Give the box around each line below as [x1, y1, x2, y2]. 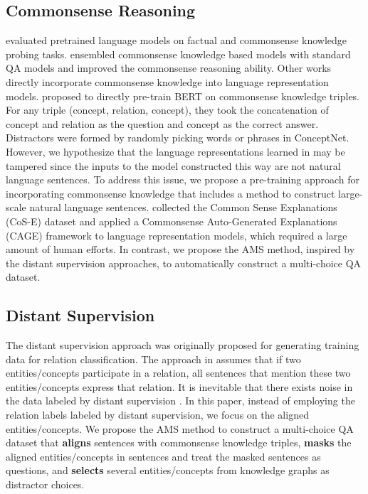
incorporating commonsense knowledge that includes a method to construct [6, 186, 335, 200]
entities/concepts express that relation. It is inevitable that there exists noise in [6, 379, 353, 394]
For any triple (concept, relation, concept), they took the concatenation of [6, 102, 329, 117]
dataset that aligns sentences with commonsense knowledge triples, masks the [6, 435, 352, 450]
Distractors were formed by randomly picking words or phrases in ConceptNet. [6, 130, 349, 145]
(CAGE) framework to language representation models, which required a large [6, 227, 347, 242]
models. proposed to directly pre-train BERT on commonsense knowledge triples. [6, 88, 359, 103]
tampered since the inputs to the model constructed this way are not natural [6, 158, 341, 173]
